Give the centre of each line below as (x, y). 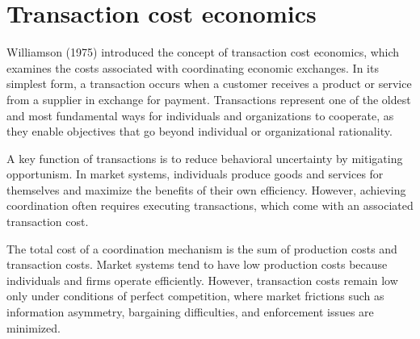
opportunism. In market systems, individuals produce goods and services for (195, 174)
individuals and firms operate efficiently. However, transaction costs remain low (202, 280)
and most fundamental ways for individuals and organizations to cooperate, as (200, 115)
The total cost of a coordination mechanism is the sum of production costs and (202, 248)
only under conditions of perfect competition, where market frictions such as (195, 296)
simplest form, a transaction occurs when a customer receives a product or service (209, 84)
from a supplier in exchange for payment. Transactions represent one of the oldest (209, 99)
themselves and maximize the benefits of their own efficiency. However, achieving (206, 189)
